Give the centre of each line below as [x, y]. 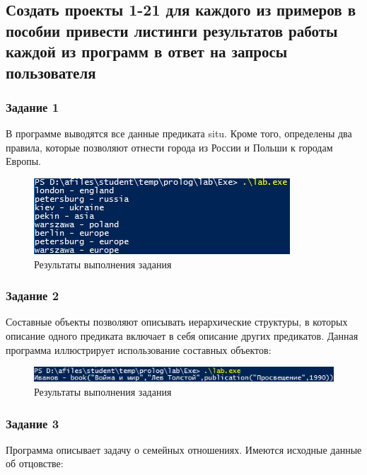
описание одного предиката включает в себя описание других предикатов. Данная [182, 335]
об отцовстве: [35, 463]
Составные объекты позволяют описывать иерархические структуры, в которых [177, 322]
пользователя [51, 72]
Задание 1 [33, 107]
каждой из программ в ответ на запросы [147, 51]
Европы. [23, 161]
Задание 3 [33, 423]
